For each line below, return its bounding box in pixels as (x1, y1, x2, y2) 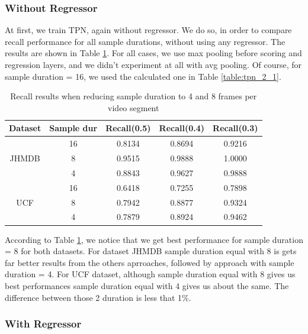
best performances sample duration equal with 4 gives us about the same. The (5, 279, 289, 291)
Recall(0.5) (105, 122, 151, 134)
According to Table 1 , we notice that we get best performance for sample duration (5, 233, 303, 245)
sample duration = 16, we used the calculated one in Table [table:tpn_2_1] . (5, 70, 281, 82)
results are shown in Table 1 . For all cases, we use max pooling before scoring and (5, 47, 302, 59)
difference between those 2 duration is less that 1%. (5, 291, 191, 303)
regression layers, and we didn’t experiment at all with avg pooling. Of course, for (5, 59, 302, 70)
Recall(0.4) (159, 122, 205, 134)
